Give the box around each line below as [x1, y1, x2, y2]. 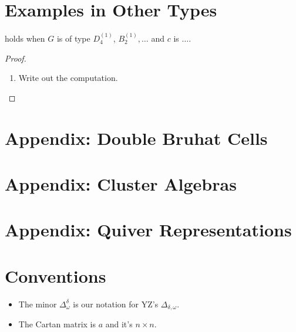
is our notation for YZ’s [73, 297, 159, 310]
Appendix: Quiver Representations [5, 218, 292, 242]
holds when [5, 32, 45, 44]
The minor [18, 297, 57, 310]
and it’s [105, 318, 133, 330]
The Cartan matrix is [18, 318, 96, 330]
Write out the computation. [18, 72, 118, 84]
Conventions [5, 263, 106, 287]
